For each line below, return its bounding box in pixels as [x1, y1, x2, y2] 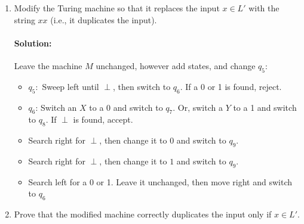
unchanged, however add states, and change [96, 59, 256, 71]
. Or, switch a [173, 101, 223, 113]
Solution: [14, 36, 52, 49]
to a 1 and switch [233, 101, 297, 113]
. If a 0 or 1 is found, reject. [180, 80, 282, 92]
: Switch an [35, 101, 77, 113]
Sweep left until [42, 80, 99, 92]
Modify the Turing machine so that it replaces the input [14, 2, 220, 14]
